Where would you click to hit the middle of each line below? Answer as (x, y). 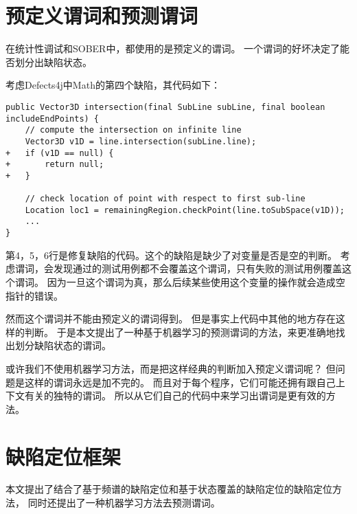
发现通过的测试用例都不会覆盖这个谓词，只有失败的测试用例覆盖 (197, 268)
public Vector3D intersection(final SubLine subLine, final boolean (165, 107)
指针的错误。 (34, 295)
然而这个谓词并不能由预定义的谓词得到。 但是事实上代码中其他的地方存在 (171, 319)
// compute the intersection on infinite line (133, 130)
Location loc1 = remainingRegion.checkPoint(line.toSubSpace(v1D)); (185, 210)
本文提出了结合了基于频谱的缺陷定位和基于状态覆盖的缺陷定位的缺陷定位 (169, 489)
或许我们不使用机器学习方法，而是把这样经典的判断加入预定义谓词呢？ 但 (171, 368)
